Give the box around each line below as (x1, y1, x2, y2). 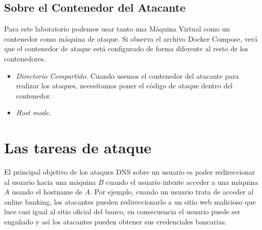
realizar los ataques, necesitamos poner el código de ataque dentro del (16, 80, 233, 91)
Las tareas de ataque (4, 137, 152, 158)
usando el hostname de (12, 186, 83, 197)
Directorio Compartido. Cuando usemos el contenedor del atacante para (16, 70, 239, 81)
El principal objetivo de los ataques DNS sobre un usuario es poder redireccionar (4, 167, 255, 177)
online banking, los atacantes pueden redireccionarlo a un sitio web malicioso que (4, 196, 256, 207)
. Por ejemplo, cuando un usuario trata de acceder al (90, 186, 254, 197)
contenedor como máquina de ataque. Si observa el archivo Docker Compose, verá (4, 33, 258, 44)
